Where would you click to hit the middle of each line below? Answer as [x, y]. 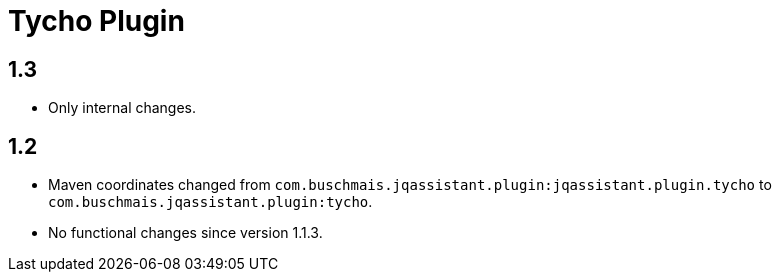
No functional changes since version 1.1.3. [185, 233]
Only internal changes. [122, 108]
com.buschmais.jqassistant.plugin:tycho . [210, 202]
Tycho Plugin [96, 21]
